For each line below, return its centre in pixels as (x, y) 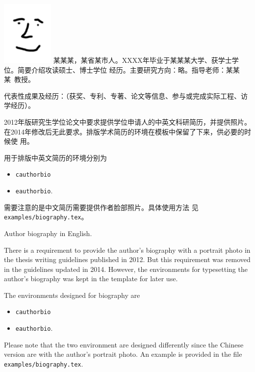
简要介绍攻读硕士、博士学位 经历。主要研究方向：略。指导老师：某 (125, 69)
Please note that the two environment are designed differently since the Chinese (124, 344)
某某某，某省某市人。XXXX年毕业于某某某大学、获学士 (142, 60)
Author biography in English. (48, 233)
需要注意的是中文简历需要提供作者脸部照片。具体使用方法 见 (101, 207)
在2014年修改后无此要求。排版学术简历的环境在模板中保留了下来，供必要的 (124, 131)
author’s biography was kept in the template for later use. (91, 279)
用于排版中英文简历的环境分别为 (55, 157)
